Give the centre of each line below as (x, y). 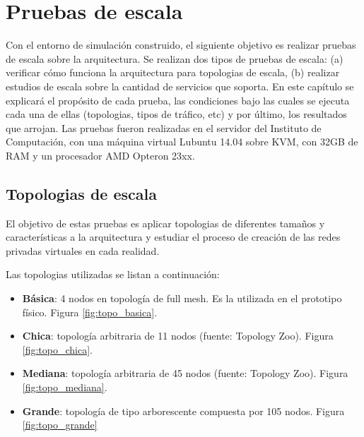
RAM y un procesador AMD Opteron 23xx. (100, 155)
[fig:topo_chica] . (58, 349)
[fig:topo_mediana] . (65, 387)
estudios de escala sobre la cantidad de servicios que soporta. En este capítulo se (180, 86)
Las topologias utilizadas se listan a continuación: (113, 274)
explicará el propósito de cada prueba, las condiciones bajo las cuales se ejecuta (178, 100)
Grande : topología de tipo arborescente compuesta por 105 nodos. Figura (183, 411)
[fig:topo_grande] (60, 425)
